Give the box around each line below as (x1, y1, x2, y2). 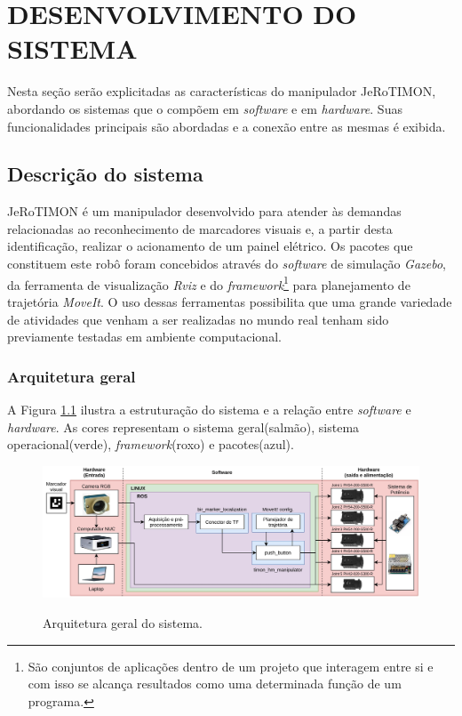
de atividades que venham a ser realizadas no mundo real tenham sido (7, 310, 389, 328)
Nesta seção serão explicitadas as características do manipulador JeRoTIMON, (7, 82, 436, 101)
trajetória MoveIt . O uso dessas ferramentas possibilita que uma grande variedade (7, 292, 452, 310)
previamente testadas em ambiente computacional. (7, 327, 282, 346)
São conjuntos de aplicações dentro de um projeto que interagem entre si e (28, 656, 434, 675)
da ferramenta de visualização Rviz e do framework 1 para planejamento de (7, 272, 410, 294)
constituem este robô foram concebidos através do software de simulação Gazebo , (7, 254, 446, 273)
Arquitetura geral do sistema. (43, 613, 203, 632)
